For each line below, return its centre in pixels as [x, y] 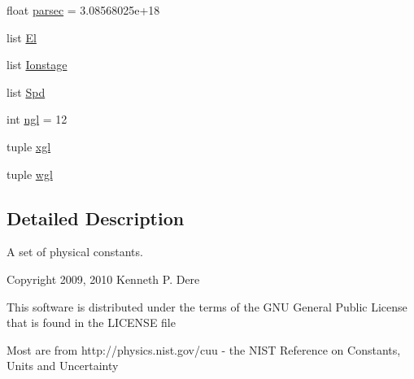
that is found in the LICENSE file [91, 322]
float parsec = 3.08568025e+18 [83, 10]
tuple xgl [29, 146]
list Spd [26, 91]
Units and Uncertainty [63, 366]
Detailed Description [96, 218]
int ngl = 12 [37, 119]
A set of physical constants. [75, 252]
